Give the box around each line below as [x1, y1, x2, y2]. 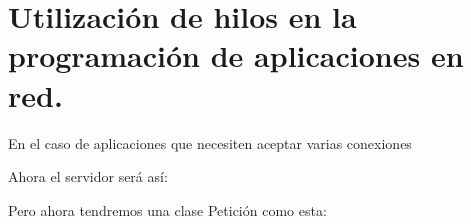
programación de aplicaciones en [8, 35, 464, 76]
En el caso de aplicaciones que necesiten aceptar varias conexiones [8, 132, 412, 153]
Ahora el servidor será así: [8, 166, 168, 187]
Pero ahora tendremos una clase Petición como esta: [8, 199, 327, 220]
